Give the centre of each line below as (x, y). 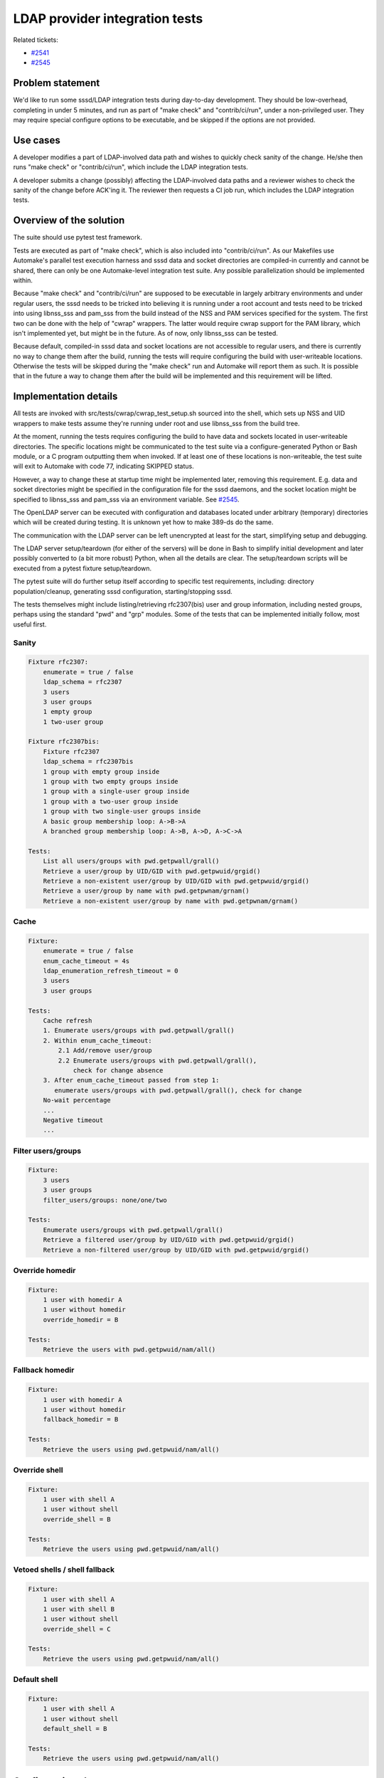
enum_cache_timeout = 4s (86, 961)
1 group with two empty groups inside (111, 782)
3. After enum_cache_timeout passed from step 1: (131, 1080)
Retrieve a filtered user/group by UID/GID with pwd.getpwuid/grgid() (169, 1240)
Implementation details (65, 396)
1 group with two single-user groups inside (122, 811)
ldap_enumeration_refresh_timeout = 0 (111, 971)
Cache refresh (68, 1020)
